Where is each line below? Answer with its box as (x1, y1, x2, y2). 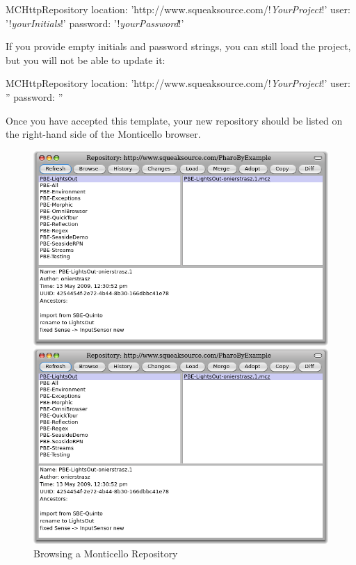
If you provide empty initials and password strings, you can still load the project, (6, 39, 351, 54)
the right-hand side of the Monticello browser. (6, 127, 201, 141)
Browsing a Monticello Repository (33, 546, 178, 561)
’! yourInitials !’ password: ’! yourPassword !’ (6, 15, 184, 30)
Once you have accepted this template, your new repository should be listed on (6, 113, 343, 127)
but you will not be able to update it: (6, 52, 165, 67)
